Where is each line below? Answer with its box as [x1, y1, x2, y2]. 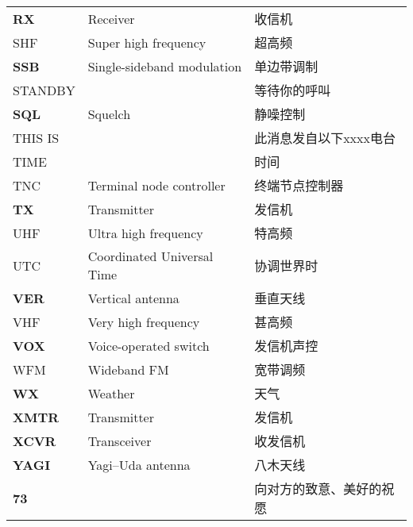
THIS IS [13, 128, 60, 147]
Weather [87, 383, 135, 402]
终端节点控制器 [254, 176, 344, 194]
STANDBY [13, 80, 75, 99]
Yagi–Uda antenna [87, 455, 191, 474]
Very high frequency [87, 312, 200, 331]
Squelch [87, 104, 131, 123]
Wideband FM [87, 360, 169, 379]
